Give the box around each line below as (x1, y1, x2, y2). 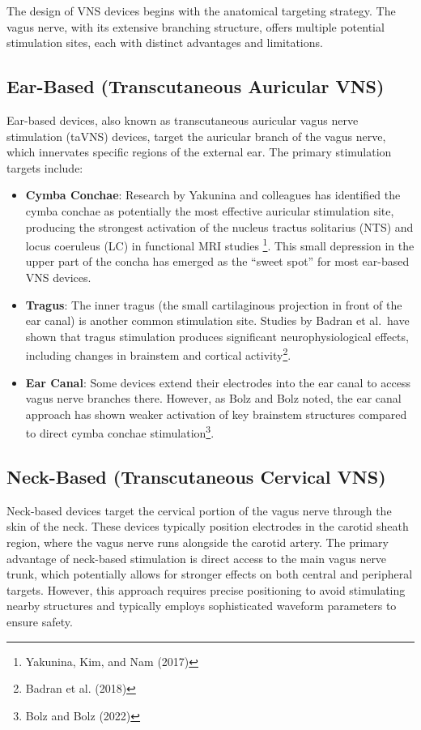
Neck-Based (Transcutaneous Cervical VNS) (6, 464, 386, 489)
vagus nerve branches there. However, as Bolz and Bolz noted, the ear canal (25, 390, 402, 407)
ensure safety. (6, 613, 73, 630)
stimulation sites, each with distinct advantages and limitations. (6, 34, 323, 51)
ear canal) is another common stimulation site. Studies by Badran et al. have (25, 312, 410, 329)
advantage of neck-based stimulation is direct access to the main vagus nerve (6, 549, 387, 566)
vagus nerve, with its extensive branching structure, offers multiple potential (6, 18, 385, 35)
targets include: (6, 159, 83, 176)
